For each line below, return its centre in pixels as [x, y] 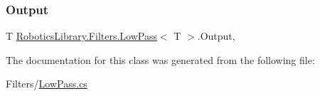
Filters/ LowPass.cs [47, 84]
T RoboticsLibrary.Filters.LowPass [81, 36]
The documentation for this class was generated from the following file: [160, 59]
